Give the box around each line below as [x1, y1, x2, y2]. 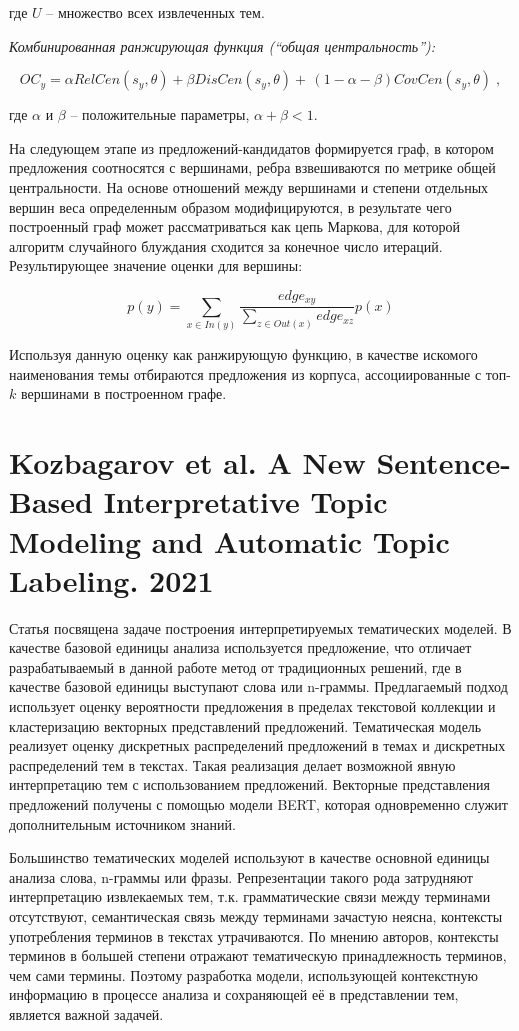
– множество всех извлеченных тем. [46, 2, 265, 22]
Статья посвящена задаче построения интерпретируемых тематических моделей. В [9, 617, 512, 638]
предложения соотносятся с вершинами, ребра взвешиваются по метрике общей [9, 157, 496, 178]
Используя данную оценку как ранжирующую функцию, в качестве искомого [9, 344, 478, 365]
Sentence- [376, 442, 512, 483]
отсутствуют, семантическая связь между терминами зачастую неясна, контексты [9, 905, 503, 926]
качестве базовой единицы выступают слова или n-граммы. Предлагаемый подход [9, 676, 508, 697]
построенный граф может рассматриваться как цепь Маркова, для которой [9, 216, 461, 237]
